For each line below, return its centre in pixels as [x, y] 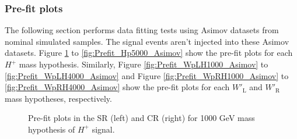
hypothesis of [52, 129]
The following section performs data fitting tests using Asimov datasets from [142, 30]
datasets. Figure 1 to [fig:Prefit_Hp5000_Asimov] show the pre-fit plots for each [149, 53]
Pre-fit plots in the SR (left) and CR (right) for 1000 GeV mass [141, 118]
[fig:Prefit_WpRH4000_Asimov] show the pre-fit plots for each [117, 87]
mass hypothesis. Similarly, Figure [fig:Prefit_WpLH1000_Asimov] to [144, 64]
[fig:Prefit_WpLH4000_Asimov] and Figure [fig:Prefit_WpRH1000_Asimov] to [147, 75]
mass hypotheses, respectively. [58, 98]
